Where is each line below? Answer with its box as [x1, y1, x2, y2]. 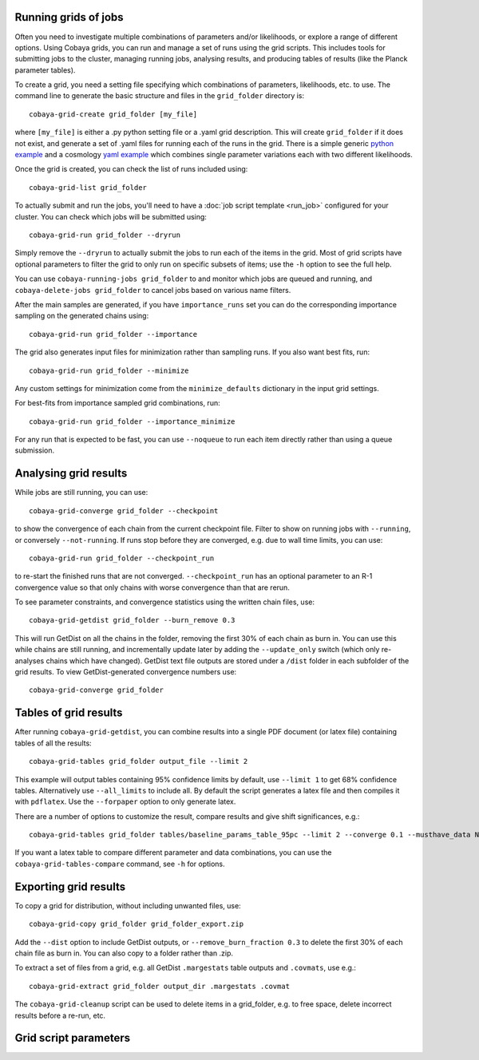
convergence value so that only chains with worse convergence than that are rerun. [14, 583, 291, 592]
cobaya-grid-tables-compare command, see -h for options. [14, 859, 225, 868]
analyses [14, 655, 45, 666]
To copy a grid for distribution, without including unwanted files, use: [14, 900, 241, 910]
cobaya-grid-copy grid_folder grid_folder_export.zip [29, 920, 243, 929]
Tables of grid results [14, 706, 123, 720]
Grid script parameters [14, 1031, 131, 1045]
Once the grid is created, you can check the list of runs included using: [14, 164, 248, 174]
